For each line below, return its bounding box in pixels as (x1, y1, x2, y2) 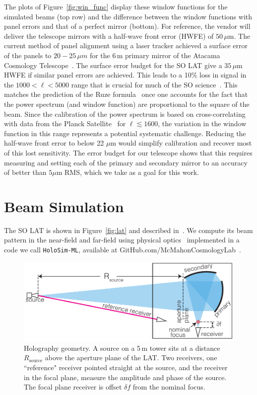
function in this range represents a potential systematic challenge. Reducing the (4, 128, 246, 138)
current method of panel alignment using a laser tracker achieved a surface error (4, 40, 248, 51)
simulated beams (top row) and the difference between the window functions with (4, 11, 253, 21)
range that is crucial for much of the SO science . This (71, 79, 238, 89)
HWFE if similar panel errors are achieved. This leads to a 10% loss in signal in (4, 70, 247, 80)
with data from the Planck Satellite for (4, 118, 126, 129)
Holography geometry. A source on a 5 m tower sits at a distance (24, 342, 220, 353)
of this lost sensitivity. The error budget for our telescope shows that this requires (4, 147, 253, 158)
